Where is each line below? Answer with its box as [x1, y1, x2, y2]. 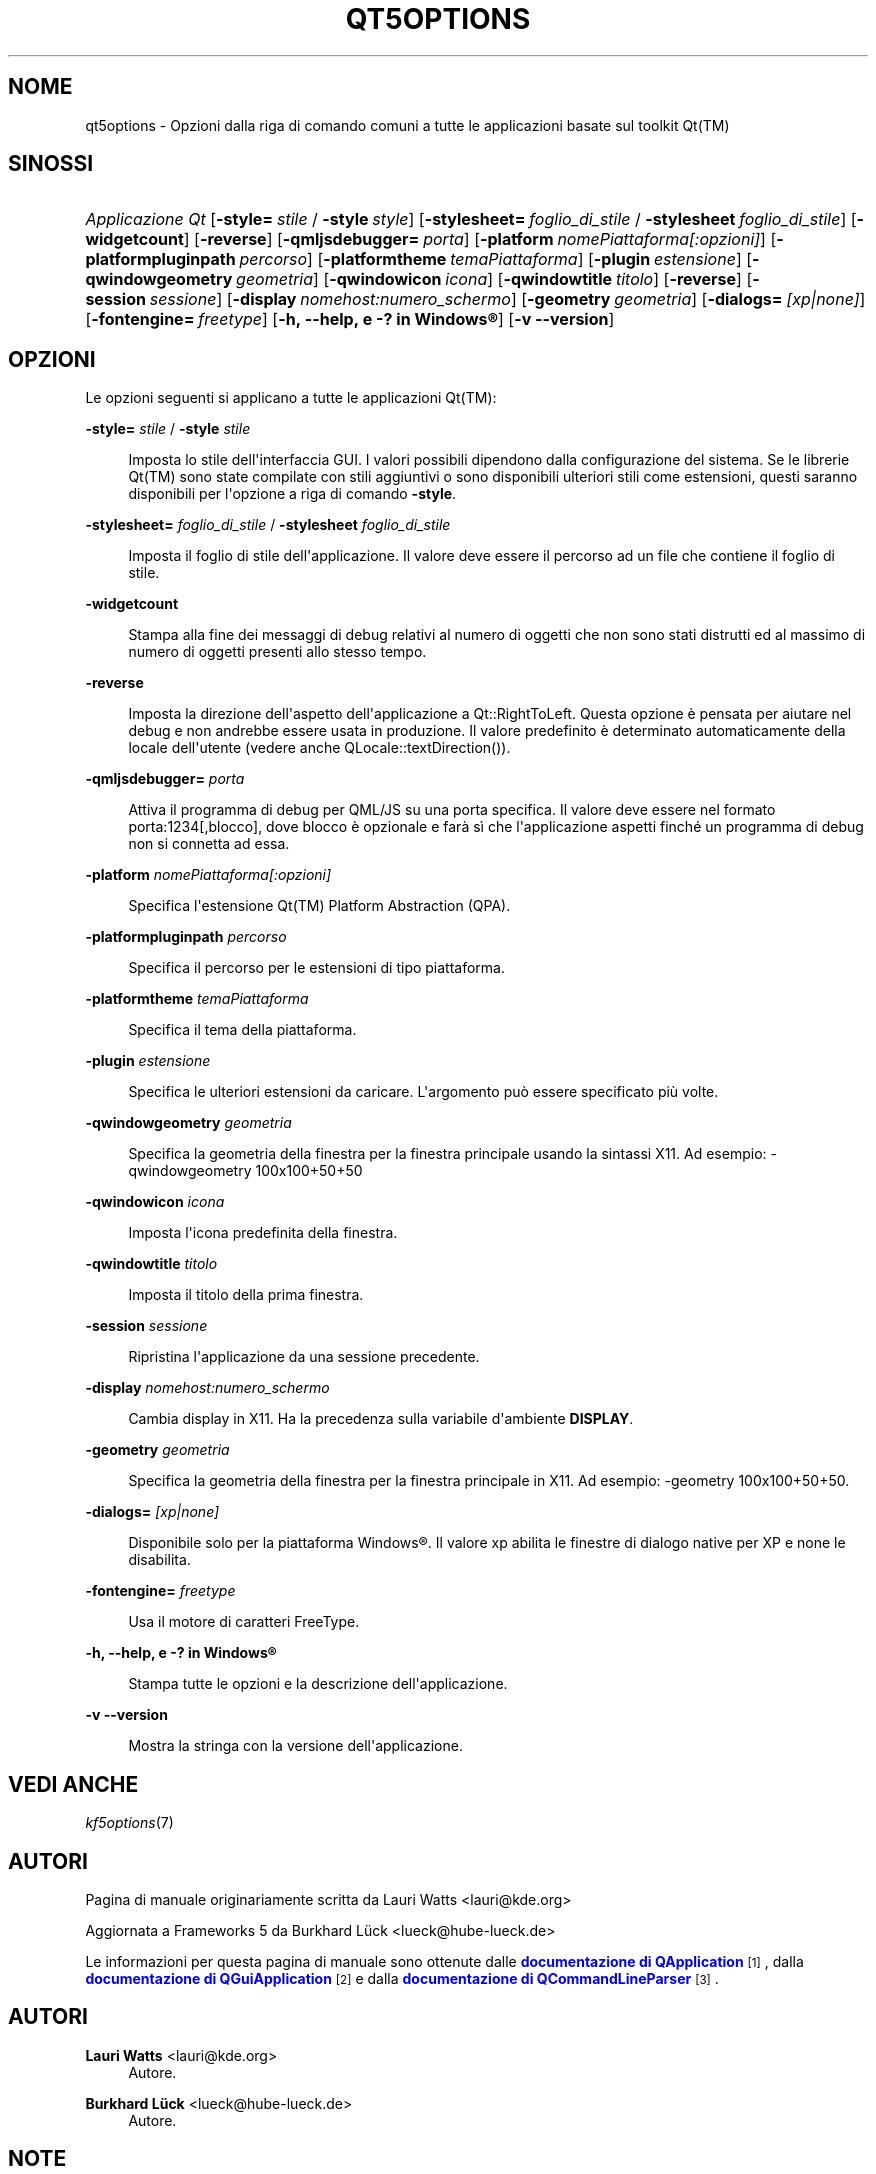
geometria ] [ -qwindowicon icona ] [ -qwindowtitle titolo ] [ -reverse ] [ [236, 269, 753, 290]
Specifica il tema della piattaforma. [128, 1021, 357, 1039]
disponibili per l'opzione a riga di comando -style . [128, 485, 457, 503]
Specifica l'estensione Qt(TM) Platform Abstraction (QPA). [128, 897, 511, 915]
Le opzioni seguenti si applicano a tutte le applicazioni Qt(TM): [85, 389, 497, 407]
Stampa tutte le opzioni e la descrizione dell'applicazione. [128, 1675, 508, 1693]
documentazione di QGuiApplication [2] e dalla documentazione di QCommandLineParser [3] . [85, 1969, 719, 1987]
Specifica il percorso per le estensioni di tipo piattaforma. [128, 959, 506, 977]
